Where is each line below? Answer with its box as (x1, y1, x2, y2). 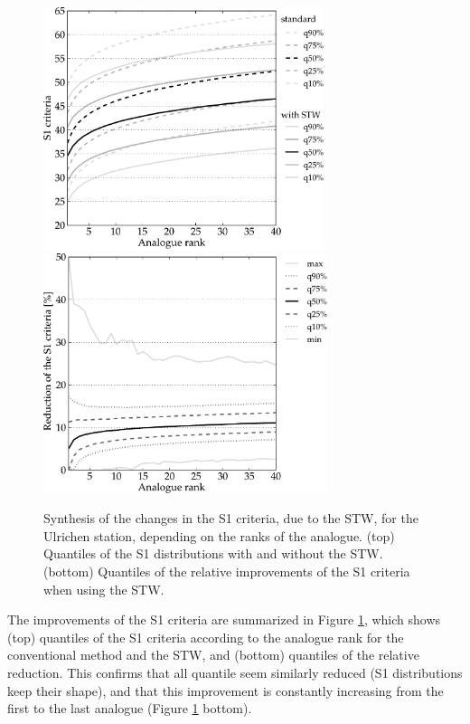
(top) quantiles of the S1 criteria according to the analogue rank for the (7, 627, 404, 646)
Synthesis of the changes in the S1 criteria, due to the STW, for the (43, 509, 418, 528)
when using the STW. (43, 579, 164, 598)
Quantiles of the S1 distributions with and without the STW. (43, 544, 383, 563)
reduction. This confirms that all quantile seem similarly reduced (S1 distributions (7, 662, 463, 681)
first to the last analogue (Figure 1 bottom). (7, 699, 252, 718)
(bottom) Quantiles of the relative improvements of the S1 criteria (43, 561, 410, 580)
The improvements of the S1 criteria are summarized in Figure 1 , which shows (7, 610, 441, 629)
